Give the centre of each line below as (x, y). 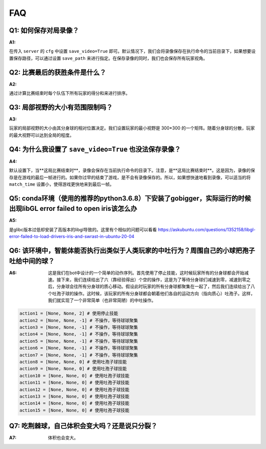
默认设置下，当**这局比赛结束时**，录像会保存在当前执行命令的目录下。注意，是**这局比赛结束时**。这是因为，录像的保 (132, 170)
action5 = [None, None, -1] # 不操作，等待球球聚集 (79, 341)
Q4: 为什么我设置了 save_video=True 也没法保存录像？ (95, 149)
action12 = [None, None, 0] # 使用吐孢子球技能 (75, 389)
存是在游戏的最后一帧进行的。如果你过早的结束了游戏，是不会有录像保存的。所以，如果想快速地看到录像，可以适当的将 (130, 177)
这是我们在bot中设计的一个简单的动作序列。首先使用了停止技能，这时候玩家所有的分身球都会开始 (146, 273)
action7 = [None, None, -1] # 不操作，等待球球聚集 (79, 355)
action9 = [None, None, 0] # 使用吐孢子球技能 (73, 369)
